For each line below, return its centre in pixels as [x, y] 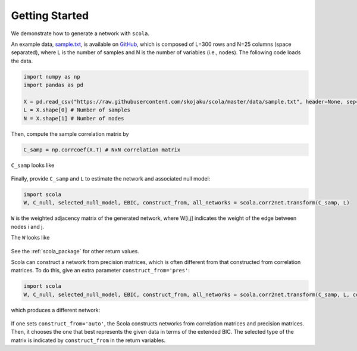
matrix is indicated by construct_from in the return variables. [88, 340]
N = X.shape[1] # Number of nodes [74, 118]
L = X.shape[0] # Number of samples [77, 110]
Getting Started [50, 15]
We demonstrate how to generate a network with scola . [80, 33]
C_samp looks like [33, 165]
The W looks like [30, 238]
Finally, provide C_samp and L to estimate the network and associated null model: [111, 178]
